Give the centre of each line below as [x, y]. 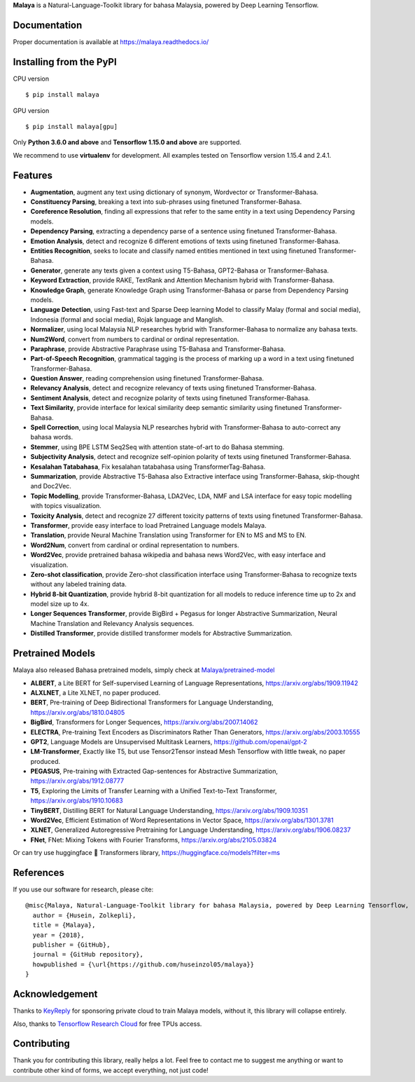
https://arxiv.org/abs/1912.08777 [77, 781]
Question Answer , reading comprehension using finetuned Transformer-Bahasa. [147, 378]
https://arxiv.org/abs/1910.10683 [77, 801]
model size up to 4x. [60, 604]
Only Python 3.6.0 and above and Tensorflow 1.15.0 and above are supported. [127, 142]
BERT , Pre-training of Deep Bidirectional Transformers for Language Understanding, [152, 703]
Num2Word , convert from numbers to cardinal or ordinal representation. [135, 339]
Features [33, 175]
